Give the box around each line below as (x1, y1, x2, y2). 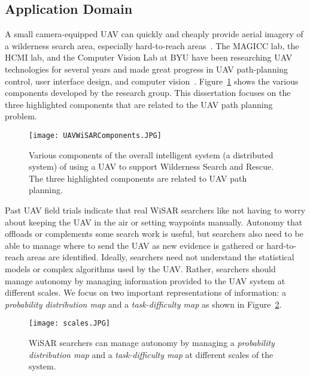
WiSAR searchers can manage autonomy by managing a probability (29, 336, 275, 348)
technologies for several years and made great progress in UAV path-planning (5, 62, 288, 75)
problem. (5, 110, 37, 122)
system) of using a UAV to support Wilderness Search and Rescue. (29, 160, 274, 173)
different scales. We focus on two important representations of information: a (5, 286, 286, 299)
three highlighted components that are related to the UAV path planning (5, 98, 273, 110)
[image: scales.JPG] (29, 319, 111, 328)
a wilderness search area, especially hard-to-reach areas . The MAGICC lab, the (5, 39, 299, 52)
